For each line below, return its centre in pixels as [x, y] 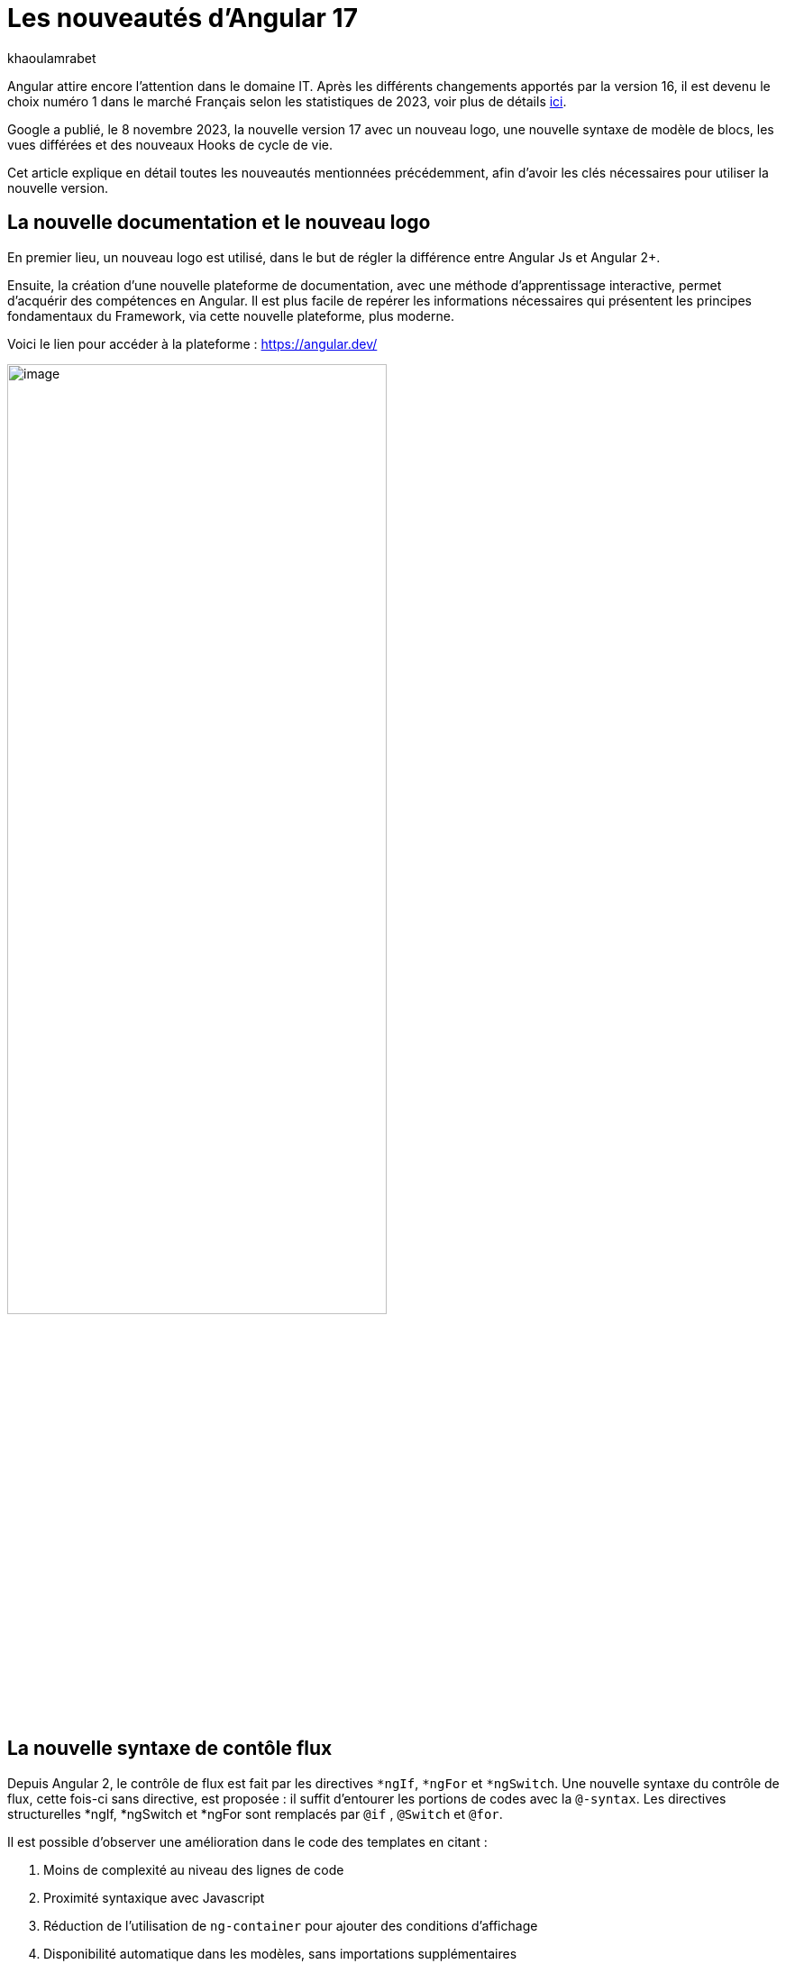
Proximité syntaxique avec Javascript [154, 1897]
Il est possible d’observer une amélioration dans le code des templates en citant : [247, 1841]
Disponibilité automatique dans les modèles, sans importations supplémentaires [280, 1953]
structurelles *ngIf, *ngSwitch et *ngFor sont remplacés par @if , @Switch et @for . [255, 1813]
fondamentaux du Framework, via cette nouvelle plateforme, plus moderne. [231, 315]
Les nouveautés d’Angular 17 [183, 18]
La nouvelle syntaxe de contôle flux [170, 1749]
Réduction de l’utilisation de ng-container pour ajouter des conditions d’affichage [291, 1925]
